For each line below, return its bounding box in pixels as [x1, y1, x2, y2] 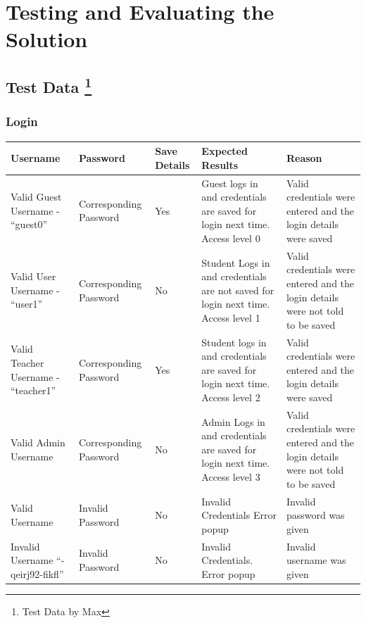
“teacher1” [11, 383, 56, 398]
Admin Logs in [201, 414, 265, 429]
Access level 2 [201, 389, 260, 404]
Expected [201, 144, 248, 158]
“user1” [11, 296, 43, 311]
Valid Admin [11, 434, 65, 449]
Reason [286, 150, 322, 165]
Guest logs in [201, 175, 258, 190]
